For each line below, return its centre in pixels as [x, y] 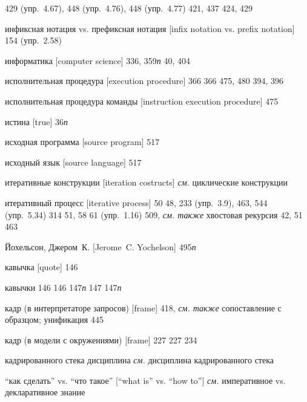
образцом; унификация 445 [54, 319]
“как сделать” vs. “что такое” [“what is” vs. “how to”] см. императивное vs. [145, 380]
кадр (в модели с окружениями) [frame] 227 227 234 [101, 339]
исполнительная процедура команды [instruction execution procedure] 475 [142, 101]
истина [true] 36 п [37, 121]
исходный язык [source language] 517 [73, 162]
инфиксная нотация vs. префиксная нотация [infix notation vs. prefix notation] [150, 28]
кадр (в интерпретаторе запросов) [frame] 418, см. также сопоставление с [143, 307]
